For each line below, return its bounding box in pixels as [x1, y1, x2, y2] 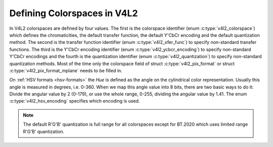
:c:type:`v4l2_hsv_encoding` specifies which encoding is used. [9, 98, 140, 104]
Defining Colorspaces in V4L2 [9, 8, 139, 19]
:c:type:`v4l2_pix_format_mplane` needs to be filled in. [9, 67, 122, 73]
